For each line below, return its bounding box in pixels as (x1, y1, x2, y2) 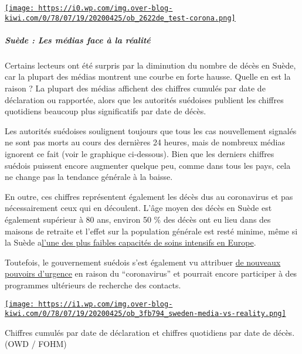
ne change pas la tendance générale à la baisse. (5, 171, 173, 183)
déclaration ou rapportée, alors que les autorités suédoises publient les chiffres (5, 93, 284, 105)
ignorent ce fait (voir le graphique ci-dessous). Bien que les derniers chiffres (5, 148, 274, 160)
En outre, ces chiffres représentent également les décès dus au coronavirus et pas (5, 190, 293, 202)
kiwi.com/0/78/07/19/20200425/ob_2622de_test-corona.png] (5, 13, 236, 22)
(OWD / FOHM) (5, 338, 67, 350)
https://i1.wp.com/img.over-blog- (38, 299, 173, 308)
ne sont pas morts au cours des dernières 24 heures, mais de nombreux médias (5, 136, 286, 148)
